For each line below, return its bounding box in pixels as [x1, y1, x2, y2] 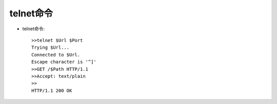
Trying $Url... [31, 45, 70, 51]
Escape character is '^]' [31, 59, 97, 65]
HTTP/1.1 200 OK [31, 88, 72, 93]
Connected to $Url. [31, 52, 81, 57]
